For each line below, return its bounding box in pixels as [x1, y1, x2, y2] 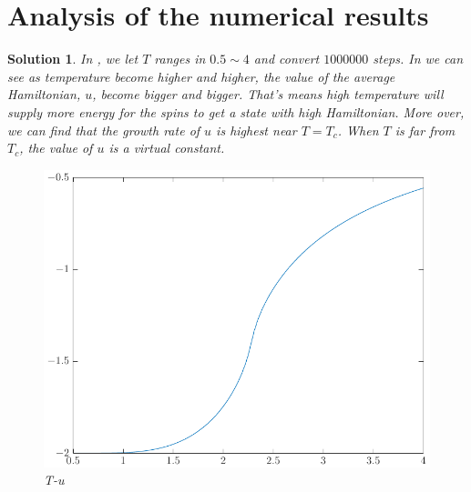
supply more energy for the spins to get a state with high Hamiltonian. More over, [7, 102, 465, 121]
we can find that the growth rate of [7, 120, 200, 139]
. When [337, 120, 379, 139]
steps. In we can [373, 49, 464, 68]
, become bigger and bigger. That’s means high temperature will [92, 85, 444, 104]
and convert [253, 49, 320, 68]
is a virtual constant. [108, 138, 225, 157]
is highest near [216, 120, 297, 139]
